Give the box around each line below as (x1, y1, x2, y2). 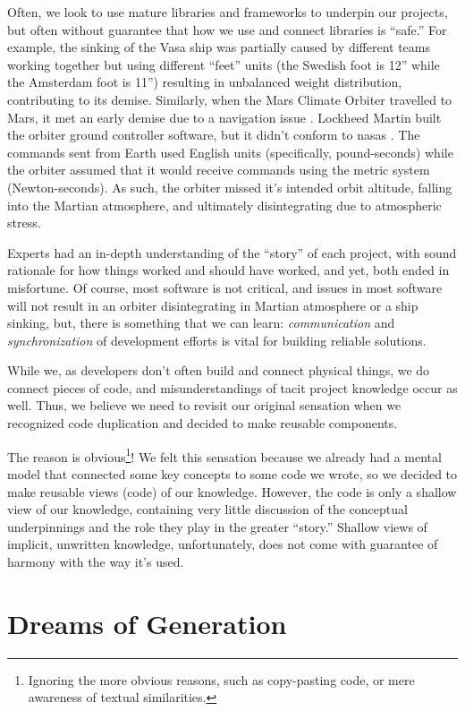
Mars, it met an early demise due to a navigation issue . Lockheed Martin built (7, 107, 442, 126)
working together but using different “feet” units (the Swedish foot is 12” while (7, 55, 440, 73)
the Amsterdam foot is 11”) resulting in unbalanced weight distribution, (7, 73, 402, 91)
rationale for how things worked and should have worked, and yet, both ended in (7, 261, 450, 279)
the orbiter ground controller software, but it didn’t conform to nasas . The (7, 125, 420, 144)
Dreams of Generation (7, 604, 287, 641)
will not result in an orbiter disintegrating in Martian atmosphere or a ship (7, 296, 418, 314)
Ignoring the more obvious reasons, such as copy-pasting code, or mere (28, 670, 415, 689)
